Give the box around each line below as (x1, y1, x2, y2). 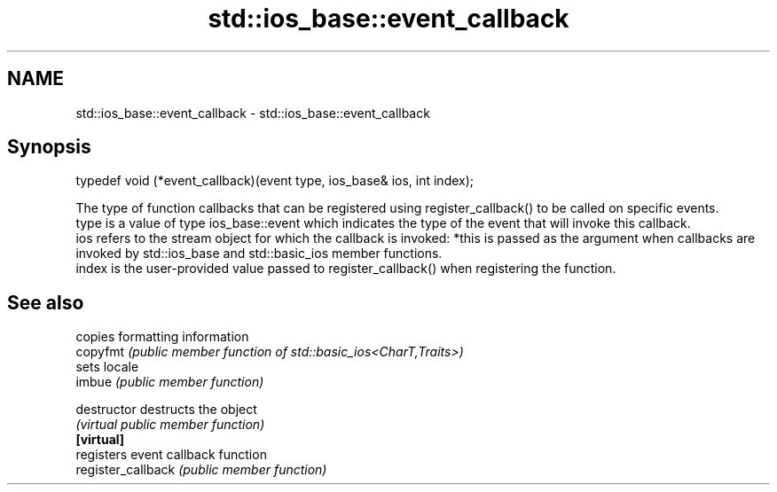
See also (7, 291, 84, 314)
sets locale (75, 359, 139, 375)
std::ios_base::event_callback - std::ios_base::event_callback (75, 105, 430, 121)
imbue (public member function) (75, 374, 264, 390)
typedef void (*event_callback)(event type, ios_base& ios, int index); (75, 173, 475, 189)
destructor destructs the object (75, 402, 257, 418)
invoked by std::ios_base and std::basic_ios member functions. (75, 246, 443, 262)
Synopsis (7, 136, 91, 159)
